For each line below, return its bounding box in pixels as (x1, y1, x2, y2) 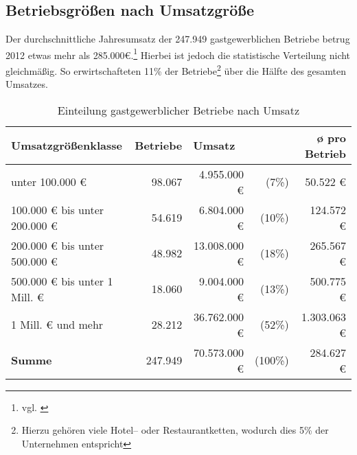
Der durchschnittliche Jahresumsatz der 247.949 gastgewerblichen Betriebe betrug (5, 32, 350, 46)
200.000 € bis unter (11, 237, 104, 253)
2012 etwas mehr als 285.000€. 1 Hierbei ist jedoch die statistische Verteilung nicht (5, 45, 351, 62)
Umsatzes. (5, 77, 48, 91)
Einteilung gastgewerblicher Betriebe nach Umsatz (57, 102, 300, 118)
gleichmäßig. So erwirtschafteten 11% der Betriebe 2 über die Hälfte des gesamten (5, 62, 347, 78)
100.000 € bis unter (11, 201, 104, 218)
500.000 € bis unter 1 (11, 272, 113, 289)
